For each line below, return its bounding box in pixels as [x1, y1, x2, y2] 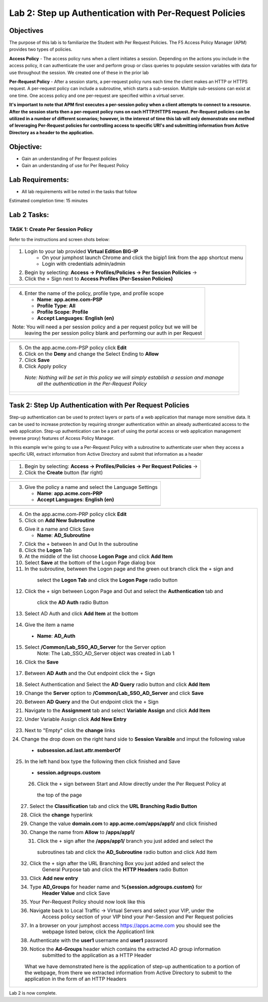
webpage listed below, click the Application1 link [42, 928, 155, 935]
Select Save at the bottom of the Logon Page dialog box [24, 559, 156, 566]
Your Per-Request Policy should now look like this [29, 898, 145, 905]
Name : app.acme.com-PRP [37, 490, 103, 497]
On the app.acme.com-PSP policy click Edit [24, 344, 127, 351]
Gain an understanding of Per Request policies [21, 156, 117, 162]
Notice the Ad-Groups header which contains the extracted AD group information [29, 945, 221, 952]
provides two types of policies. [9, 46, 72, 52]
